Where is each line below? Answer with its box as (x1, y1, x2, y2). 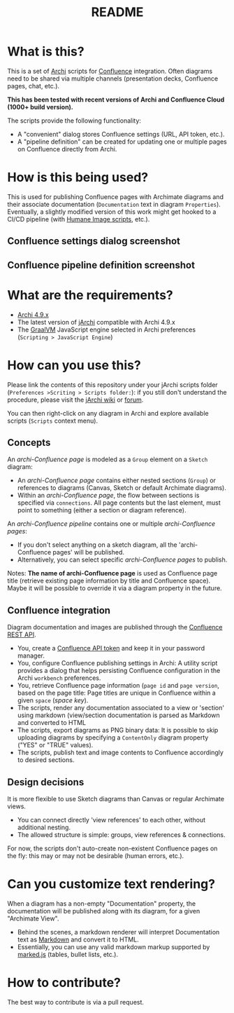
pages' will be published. (52, 548, 124, 557)
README (91, 4, 144, 20)
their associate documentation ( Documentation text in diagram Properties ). (7, 200, 221, 208)
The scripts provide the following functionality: (7, 116, 142, 125)
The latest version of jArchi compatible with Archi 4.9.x (17, 318, 176, 326)
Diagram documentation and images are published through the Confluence (7, 623, 223, 632)
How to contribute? (7, 975, 121, 991)
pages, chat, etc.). (7, 81, 60, 90)
